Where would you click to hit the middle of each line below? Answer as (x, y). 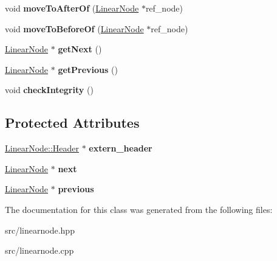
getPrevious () (88, 69)
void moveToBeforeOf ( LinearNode (74, 28)
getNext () (80, 49)
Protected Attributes (72, 123)
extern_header (121, 148)
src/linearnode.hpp (40, 230)
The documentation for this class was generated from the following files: (139, 209)
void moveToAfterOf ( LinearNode (72, 8)
